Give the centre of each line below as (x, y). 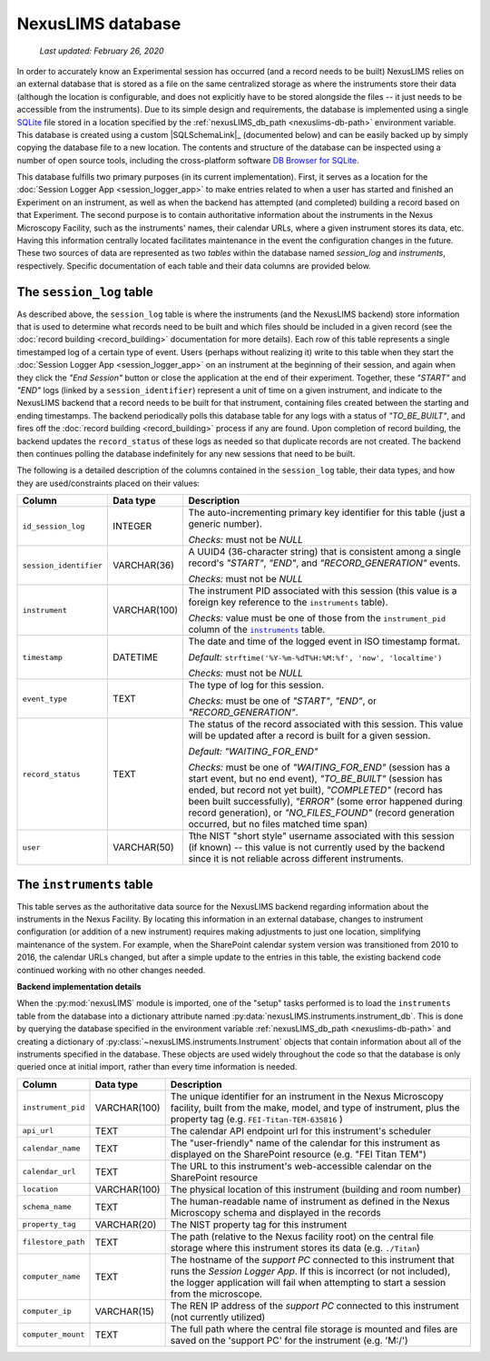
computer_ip (47, 1312)
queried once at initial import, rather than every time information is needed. (157, 1067)
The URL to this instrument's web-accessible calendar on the (301, 1166)
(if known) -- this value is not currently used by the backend (317, 847)
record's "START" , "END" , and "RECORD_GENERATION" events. (324, 563)
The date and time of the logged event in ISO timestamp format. (324, 642)
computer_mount (54, 1335)
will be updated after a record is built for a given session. (309, 735)
